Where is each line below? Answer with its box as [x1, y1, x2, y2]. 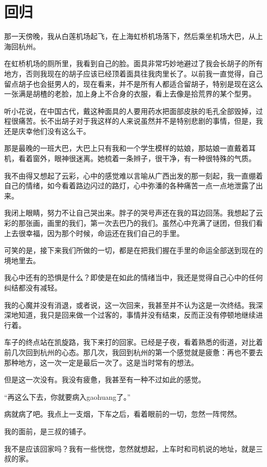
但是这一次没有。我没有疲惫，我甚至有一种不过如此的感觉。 [4, 374, 205, 385]
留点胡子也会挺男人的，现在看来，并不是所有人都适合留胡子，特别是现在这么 [4, 78, 263, 89]
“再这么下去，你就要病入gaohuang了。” [4, 391, 131, 402]
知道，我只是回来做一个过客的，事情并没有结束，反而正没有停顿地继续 [18, 309, 256, 320]
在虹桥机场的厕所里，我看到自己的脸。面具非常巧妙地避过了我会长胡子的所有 [4, 58, 263, 69]
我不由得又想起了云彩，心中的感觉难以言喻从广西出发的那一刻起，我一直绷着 [4, 170, 263, 181]
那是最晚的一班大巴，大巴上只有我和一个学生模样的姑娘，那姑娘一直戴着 [4, 143, 249, 153]
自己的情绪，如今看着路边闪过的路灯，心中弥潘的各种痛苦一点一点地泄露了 [4, 180, 256, 191]
